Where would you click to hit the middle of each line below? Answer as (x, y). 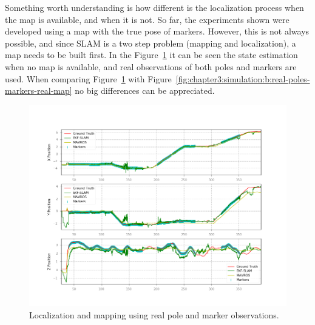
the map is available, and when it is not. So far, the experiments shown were (147, 19)
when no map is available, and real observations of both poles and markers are (151, 66)
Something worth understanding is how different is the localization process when (154, 7)
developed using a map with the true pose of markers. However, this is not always (157, 31)
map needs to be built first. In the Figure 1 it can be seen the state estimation (151, 55)
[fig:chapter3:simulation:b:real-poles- (243, 78)
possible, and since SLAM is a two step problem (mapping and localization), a (151, 43)
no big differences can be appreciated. (145, 90)
